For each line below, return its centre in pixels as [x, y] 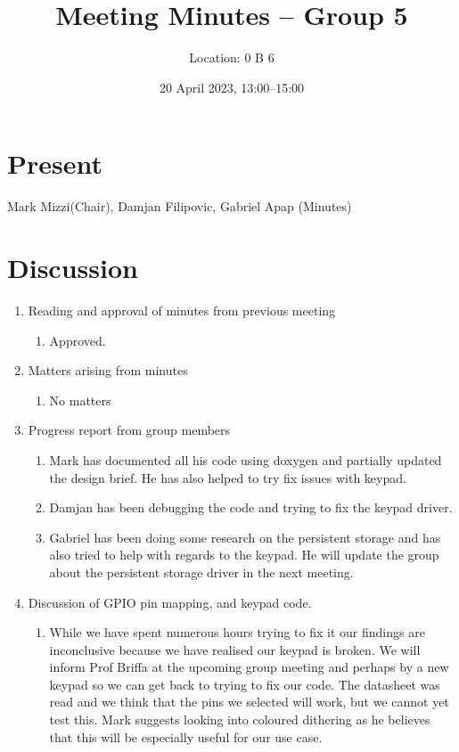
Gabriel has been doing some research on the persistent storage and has [245, 537]
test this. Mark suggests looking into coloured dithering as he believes [240, 719]
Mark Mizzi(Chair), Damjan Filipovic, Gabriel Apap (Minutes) [180, 206]
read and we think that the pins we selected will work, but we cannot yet [249, 702]
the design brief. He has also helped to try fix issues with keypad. [228, 477]
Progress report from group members [129, 430]
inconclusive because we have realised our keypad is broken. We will [235, 649]
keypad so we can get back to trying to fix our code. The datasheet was [245, 684]
